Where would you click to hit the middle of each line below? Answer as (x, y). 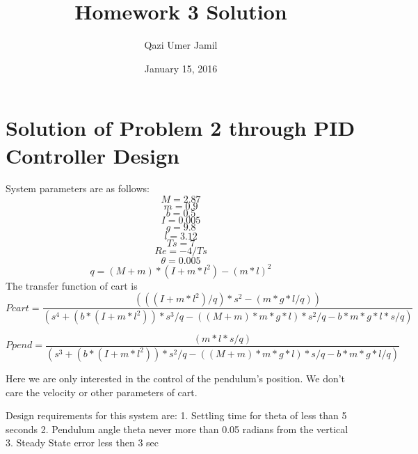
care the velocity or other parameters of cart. (102, 392)
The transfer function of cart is (72, 285)
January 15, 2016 (181, 68)
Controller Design (93, 155)
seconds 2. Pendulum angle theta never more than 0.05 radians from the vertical (177, 429)
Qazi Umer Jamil (181, 45)
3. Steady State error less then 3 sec (82, 443)
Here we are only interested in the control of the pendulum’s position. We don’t (176, 378)
